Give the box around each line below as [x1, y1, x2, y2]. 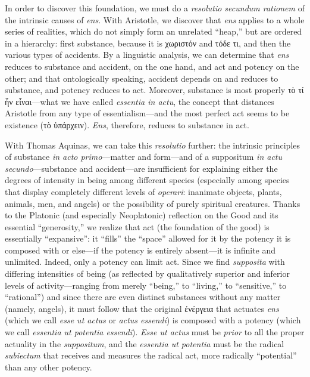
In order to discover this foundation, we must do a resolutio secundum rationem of [5, 2, 305, 14]
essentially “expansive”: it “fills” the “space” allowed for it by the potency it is [5, 232, 291, 245]
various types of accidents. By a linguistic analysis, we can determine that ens [5, 48, 289, 61]
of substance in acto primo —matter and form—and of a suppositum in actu [5, 150, 283, 163]
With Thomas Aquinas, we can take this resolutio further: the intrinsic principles [5, 138, 300, 151]
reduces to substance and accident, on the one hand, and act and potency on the [5, 60, 299, 72]
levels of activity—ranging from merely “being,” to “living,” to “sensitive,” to [5, 279, 287, 291]
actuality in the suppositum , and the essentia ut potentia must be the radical [5, 337, 284, 350]
